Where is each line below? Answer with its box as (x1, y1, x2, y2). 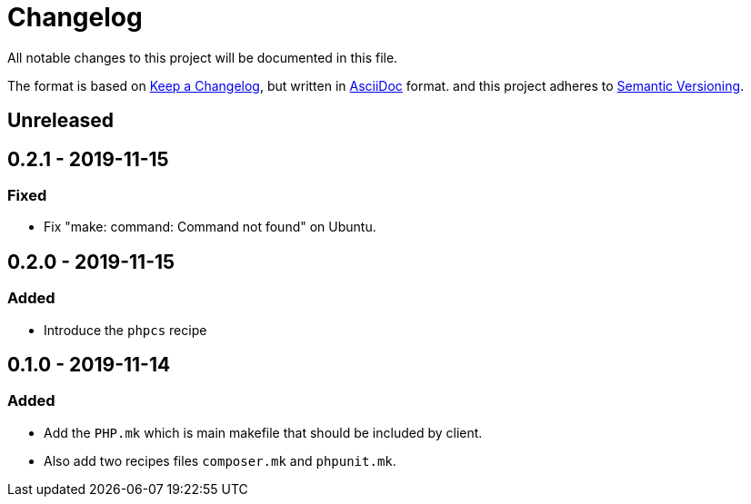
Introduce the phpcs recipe (44, 321, 207, 338)
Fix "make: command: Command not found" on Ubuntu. (44, 219, 376, 235)
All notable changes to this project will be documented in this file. (7, 49, 398, 65)
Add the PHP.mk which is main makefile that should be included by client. (44, 424, 483, 440)
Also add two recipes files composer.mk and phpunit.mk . (44, 452, 396, 469)
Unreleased (7, 109, 115, 133)
